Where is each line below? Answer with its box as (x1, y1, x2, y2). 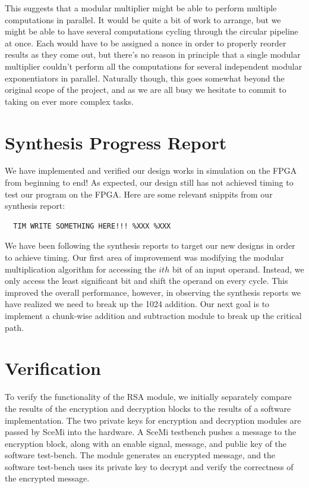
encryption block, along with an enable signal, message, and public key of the (5, 437, 286, 449)
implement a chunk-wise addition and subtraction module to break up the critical (5, 309, 302, 321)
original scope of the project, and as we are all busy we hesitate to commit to (5, 83, 286, 96)
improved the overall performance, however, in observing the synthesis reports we (5, 286, 301, 298)
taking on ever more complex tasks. (5, 95, 134, 107)
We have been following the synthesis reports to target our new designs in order (5, 239, 295, 252)
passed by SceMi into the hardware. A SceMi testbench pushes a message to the (5, 426, 297, 438)
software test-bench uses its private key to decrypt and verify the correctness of (5, 460, 294, 473)
